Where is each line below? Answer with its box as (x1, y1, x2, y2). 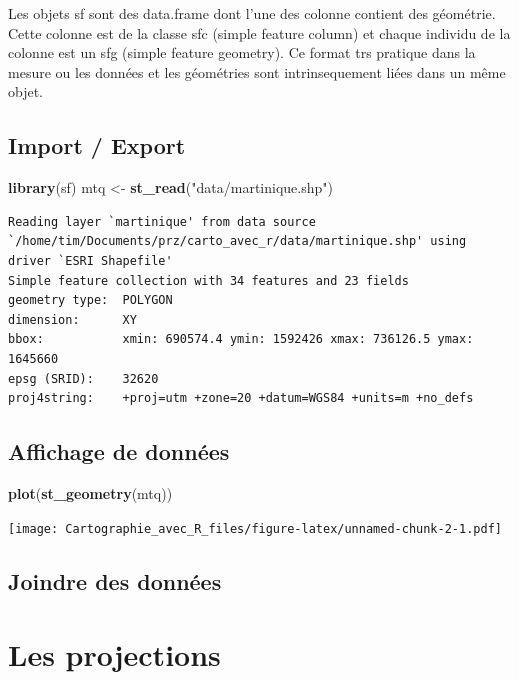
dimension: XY (8, 312, 137, 327)
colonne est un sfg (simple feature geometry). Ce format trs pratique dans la (8, 42, 476, 63)
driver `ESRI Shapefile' (8, 253, 173, 268)
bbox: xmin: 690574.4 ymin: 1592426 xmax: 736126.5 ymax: (8, 332, 474, 347)
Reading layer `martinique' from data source (8, 214, 316, 229)
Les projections (8, 634, 221, 675)
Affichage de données (8, 436, 230, 467)
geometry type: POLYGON (8, 293, 173, 308)
